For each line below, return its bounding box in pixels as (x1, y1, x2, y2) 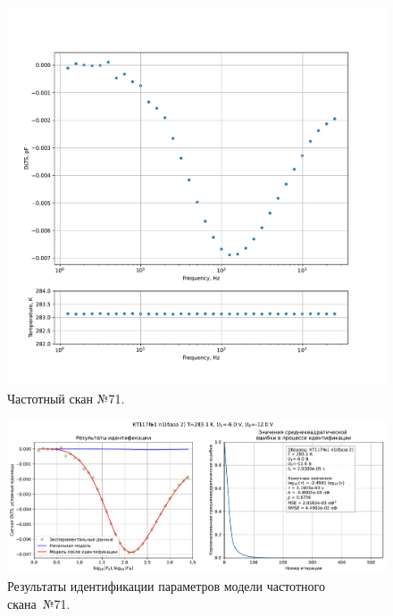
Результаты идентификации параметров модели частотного (7, 577, 325, 595)
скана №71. (7, 594, 71, 612)
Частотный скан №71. (7, 388, 125, 407)
